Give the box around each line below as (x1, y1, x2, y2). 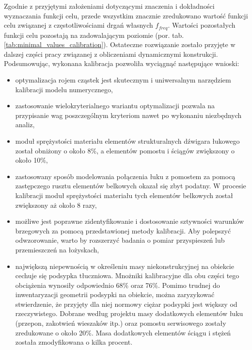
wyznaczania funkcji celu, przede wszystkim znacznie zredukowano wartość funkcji (4, 10, 248, 20)
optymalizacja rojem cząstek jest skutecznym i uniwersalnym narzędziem (15, 75, 231, 85)
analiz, (15, 119, 35, 130)
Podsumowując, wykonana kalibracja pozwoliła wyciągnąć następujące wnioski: (4, 58, 239, 68)
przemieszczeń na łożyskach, (15, 244, 99, 254)
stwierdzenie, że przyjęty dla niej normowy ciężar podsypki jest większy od (15, 299, 237, 309)
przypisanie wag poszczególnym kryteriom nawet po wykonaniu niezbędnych (15, 110, 242, 120)
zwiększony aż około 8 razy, (15, 200, 97, 210)
